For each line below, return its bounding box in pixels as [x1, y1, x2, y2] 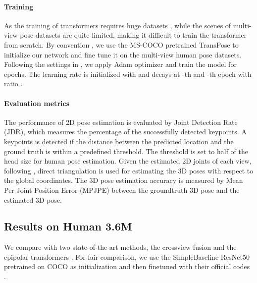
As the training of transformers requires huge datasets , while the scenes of [4, 20, 231, 30]
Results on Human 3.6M [4, 219, 132, 234]
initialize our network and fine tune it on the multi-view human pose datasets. [4, 49, 242, 59]
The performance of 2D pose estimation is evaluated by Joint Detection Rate [4, 116, 238, 127]
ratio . [4, 78, 23, 89]
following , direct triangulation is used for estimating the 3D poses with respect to [4, 165, 254, 175]
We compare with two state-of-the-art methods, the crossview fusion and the [4, 242, 237, 252]
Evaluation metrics [4, 98, 69, 108]
